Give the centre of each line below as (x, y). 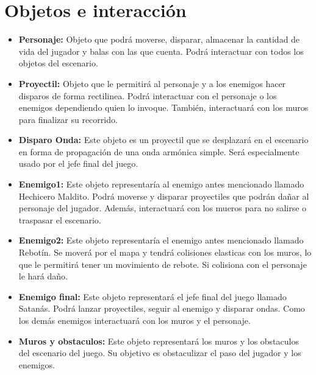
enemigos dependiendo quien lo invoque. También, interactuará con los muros (163, 107)
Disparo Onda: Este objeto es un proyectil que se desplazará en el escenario (163, 140)
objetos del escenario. (58, 63)
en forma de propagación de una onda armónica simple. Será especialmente (159, 151)
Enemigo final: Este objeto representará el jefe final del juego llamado (153, 296)
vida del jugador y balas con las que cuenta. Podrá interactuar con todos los (161, 51)
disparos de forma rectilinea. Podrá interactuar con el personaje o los (148, 95)
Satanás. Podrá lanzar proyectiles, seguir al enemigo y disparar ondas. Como (162, 308)
